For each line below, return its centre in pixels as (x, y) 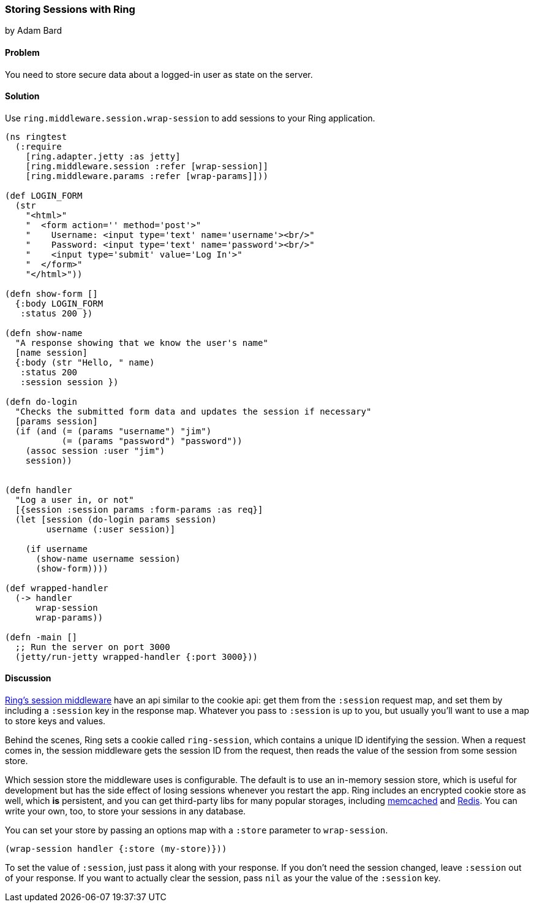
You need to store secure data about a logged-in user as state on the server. (159, 74)
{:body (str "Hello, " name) (85, 362)
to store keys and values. (55, 721)
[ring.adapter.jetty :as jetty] (103, 156)
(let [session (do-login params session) (116, 519)
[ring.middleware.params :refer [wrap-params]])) (147, 176)
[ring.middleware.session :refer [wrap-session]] (147, 166)
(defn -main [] (41, 637)
